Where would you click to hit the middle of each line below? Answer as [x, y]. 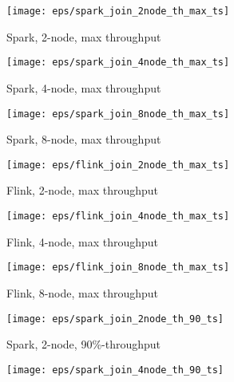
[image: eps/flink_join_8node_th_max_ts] [118, 268]
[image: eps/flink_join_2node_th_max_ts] [118, 165]
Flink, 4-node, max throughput [83, 241]
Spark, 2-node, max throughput [84, 36]
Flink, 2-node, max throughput [83, 190]
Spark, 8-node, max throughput [84, 139]
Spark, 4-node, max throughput [84, 87]
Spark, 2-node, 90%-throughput [84, 344]
